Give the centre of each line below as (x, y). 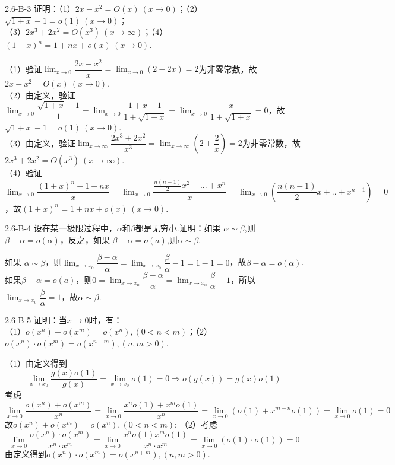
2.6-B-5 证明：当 (36, 319)
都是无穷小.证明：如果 (178, 228)
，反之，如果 (85, 239)
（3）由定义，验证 (40, 143)
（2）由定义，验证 (40, 95)
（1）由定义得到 (36, 363)
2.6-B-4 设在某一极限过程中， (61, 228)
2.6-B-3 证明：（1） (40, 8)
